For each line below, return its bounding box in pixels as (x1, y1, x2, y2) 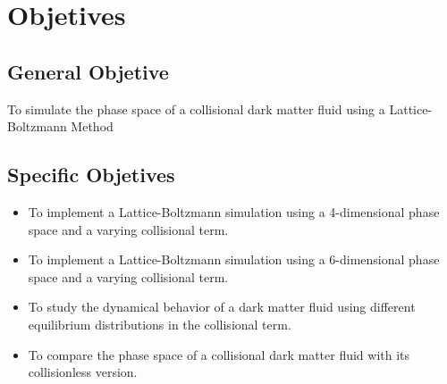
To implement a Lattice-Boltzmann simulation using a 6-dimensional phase (28, 250, 440, 269)
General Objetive (7, 57, 169, 85)
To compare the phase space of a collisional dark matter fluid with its (28, 345, 410, 363)
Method (71, 117, 114, 136)
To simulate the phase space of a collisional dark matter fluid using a (7, 99, 385, 118)
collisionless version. (28, 363, 138, 381)
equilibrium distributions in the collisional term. (28, 314, 291, 333)
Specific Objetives (7, 161, 175, 188)
